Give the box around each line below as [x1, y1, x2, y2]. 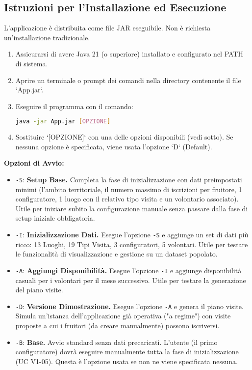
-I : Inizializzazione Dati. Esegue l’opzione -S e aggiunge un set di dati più [15, 229, 249, 240]
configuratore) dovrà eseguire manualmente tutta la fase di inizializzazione [15, 346, 239, 357]
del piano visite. [15, 285, 63, 295]
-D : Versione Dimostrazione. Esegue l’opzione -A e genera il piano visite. [15, 301, 244, 311]
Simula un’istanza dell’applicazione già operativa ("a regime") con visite [15, 311, 231, 321]
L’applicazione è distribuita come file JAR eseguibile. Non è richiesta [4, 23, 211, 33]
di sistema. [15, 58, 48, 68]
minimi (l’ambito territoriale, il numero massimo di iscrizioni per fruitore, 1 [15, 184, 242, 194]
